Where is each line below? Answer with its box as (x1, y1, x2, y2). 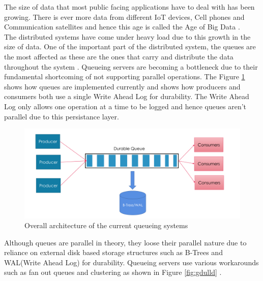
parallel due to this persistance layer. (4, 111, 119, 121)
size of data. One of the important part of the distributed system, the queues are (4, 41, 256, 52)
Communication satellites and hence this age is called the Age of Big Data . (4, 21, 240, 32)
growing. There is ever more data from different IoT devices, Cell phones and (4, 11, 245, 22)
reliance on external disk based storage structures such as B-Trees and (4, 247, 223, 258)
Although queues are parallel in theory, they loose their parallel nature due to (4, 237, 247, 247)
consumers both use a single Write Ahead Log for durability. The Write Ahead (4, 91, 249, 102)
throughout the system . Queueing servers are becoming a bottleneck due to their (4, 61, 258, 72)
